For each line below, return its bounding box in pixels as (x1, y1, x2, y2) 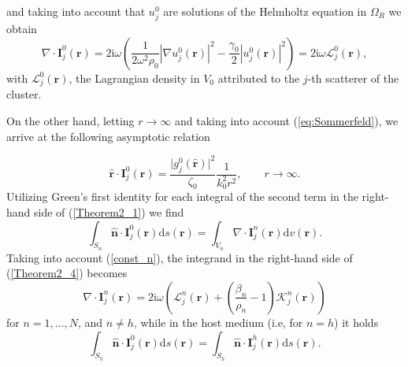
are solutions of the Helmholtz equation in (163, 3, 367, 19)
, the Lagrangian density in (69, 69, 200, 86)
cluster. (6, 86, 42, 102)
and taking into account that (6, 3, 146, 19)
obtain (6, 20, 37, 37)
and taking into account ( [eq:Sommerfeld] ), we (175, 113, 399, 129)
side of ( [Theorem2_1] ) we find (34, 203, 184, 220)
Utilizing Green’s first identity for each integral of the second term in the (6, 188, 358, 205)
